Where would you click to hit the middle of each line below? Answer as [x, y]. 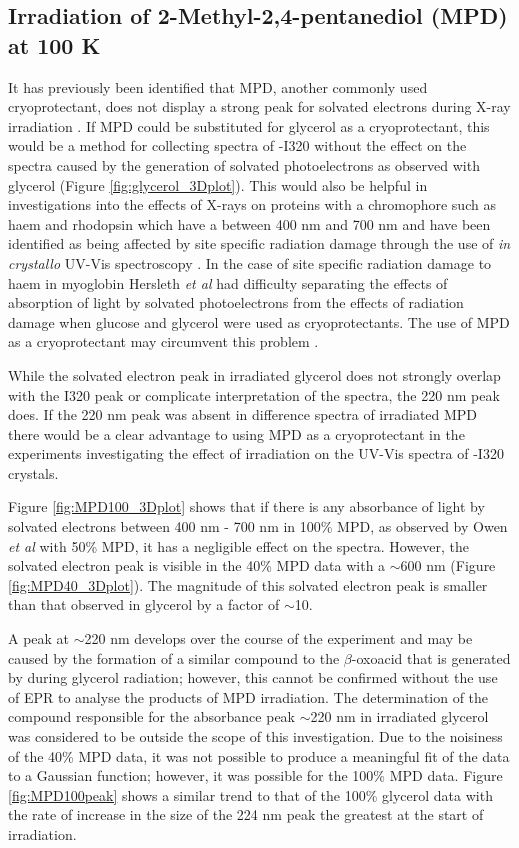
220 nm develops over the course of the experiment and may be [278, 638]
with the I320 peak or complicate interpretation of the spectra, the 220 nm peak [254, 394]
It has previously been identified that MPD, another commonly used [218, 86]
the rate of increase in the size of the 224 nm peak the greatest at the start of [246, 814]
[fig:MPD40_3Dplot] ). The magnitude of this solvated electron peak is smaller [248, 584]
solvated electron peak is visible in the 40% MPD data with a [197, 565]
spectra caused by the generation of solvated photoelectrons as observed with [244, 164]
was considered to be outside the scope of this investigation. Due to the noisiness [255, 736]
